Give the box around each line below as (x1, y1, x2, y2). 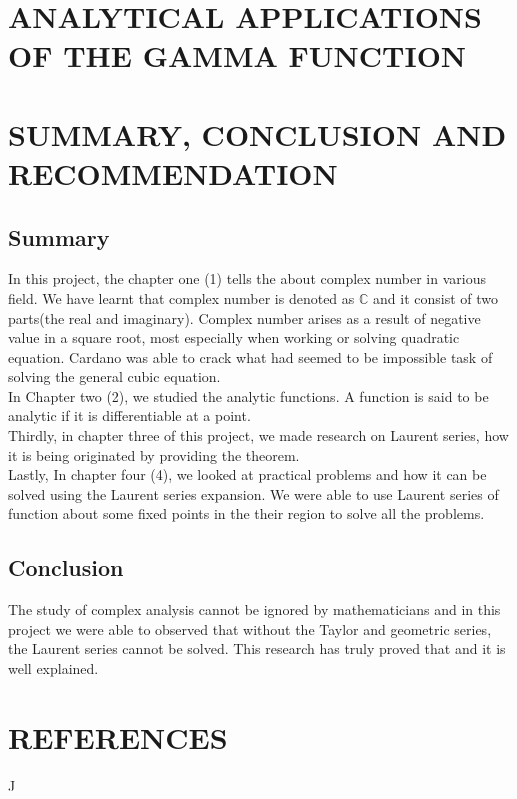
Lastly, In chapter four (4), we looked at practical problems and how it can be (8, 464, 487, 485)
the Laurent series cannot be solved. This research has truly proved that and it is (8, 638, 506, 659)
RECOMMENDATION (8, 152, 338, 193)
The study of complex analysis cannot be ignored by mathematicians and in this (8, 599, 501, 620)
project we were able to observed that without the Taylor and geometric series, (8, 618, 492, 639)
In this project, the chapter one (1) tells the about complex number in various (8, 268, 486, 289)
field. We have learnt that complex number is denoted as (8, 287, 355, 308)
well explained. (8, 658, 99, 679)
